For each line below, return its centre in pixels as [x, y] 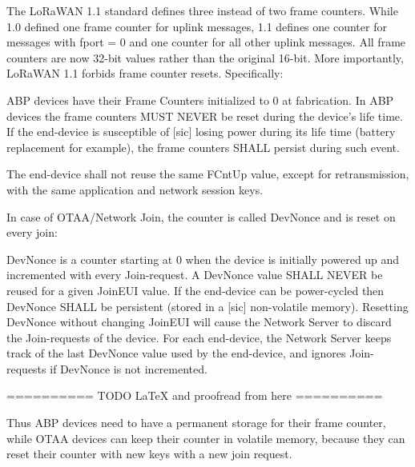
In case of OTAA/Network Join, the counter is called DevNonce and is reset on [201, 216]
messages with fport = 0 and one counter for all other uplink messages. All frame [206, 42]
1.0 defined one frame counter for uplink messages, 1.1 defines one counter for [197, 26]
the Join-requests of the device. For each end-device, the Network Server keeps [199, 337]
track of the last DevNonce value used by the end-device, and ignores [176, 353]
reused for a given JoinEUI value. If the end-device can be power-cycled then [195, 290]
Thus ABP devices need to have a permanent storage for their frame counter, [196, 423]
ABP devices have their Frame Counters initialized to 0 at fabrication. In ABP [200, 100]
